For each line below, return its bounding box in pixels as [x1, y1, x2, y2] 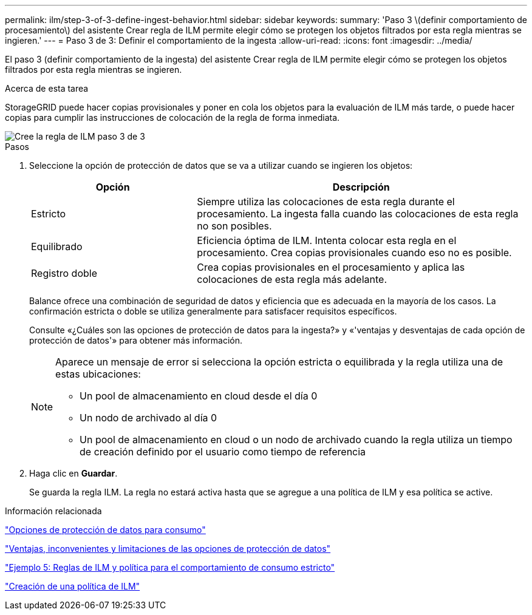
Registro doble [31, 267, 97, 279]
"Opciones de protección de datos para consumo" [5, 525, 206, 535]
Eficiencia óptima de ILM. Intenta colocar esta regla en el [197, 234, 457, 246]
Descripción [332, 181, 390, 193]
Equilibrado [31, 240, 83, 253]
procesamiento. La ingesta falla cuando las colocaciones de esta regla [197, 208, 519, 220]
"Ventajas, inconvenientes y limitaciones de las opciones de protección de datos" [5, 543, 331, 554]
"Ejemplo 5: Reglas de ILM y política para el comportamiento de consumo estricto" [5, 562, 335, 573]
